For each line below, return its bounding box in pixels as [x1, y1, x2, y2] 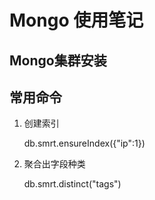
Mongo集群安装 [9, 52, 107, 69]
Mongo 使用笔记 [9, 9, 144, 32]
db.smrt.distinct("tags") [23, 178, 122, 190]
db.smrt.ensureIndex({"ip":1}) [23, 137, 146, 150]
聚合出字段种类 [23, 158, 86, 170]
